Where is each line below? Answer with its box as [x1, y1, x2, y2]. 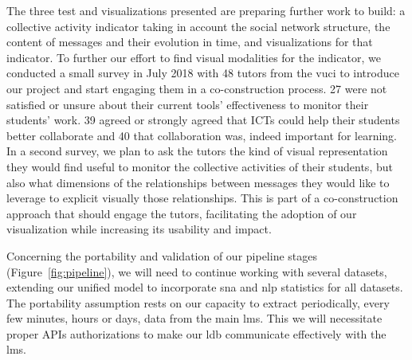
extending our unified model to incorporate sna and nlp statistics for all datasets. [6, 279, 403, 295]
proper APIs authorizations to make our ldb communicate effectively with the [6, 325, 386, 342]
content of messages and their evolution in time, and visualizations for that [6, 33, 373, 50]
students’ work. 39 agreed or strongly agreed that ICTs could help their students [6, 112, 400, 128]
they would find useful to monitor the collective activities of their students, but [6, 158, 393, 174]
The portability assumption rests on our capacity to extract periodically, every [6, 294, 390, 311]
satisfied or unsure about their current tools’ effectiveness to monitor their [6, 96, 369, 112]
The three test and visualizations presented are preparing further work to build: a [6, 2, 406, 18]
